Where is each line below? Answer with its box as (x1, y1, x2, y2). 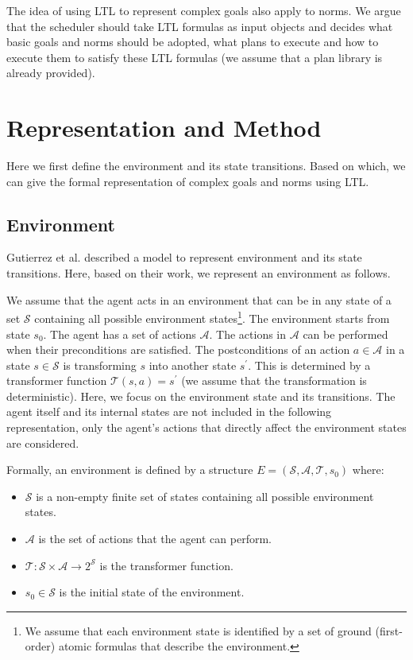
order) (25, 638, 56, 654)
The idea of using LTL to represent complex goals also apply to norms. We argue (6, 2, 401, 18)
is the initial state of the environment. (59, 584, 245, 600)
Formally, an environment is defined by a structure (6, 461, 253, 478)
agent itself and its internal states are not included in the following (6, 403, 332, 420)
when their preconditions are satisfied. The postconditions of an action (6, 341, 350, 358)
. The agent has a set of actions (43, 325, 196, 342)
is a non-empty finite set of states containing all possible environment (36, 487, 374, 504)
